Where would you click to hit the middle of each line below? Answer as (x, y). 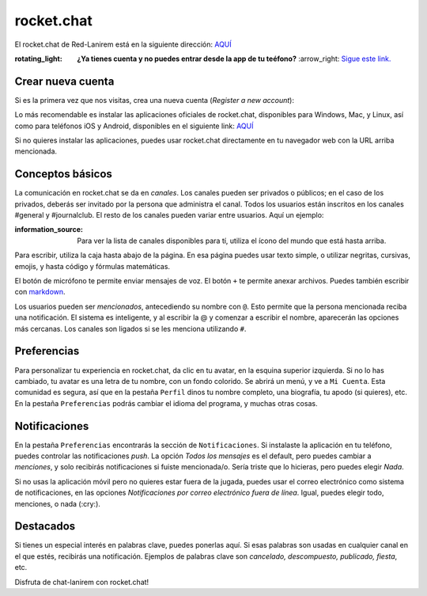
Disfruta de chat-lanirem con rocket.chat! (82, 582)
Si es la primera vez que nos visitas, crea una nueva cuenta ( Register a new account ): (154, 100)
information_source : (49, 230)
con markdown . (40, 292)
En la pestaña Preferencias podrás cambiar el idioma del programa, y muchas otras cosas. (166, 403)
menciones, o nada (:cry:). (57, 503)
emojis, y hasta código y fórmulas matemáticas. (92, 266)
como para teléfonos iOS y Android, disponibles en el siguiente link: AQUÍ (134, 126)
